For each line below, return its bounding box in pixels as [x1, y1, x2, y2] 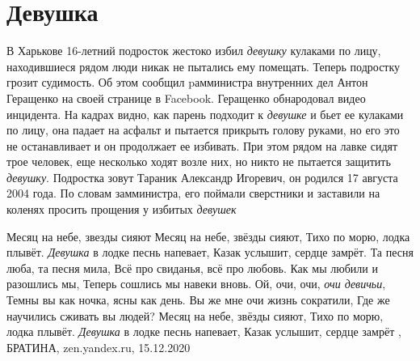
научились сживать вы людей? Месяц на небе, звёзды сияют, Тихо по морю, [6, 307, 384, 324]
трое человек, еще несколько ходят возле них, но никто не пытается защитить [6, 153, 391, 170]
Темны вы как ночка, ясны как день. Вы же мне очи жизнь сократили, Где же [6, 291, 390, 308]
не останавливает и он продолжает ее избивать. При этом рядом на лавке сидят [6, 137, 398, 154]
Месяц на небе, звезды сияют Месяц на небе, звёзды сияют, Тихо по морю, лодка [6, 227, 410, 244]
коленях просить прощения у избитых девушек [6, 201, 237, 218]
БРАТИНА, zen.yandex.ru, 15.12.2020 [6, 338, 191, 355]
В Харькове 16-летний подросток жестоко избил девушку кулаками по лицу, [6, 42, 381, 59]
